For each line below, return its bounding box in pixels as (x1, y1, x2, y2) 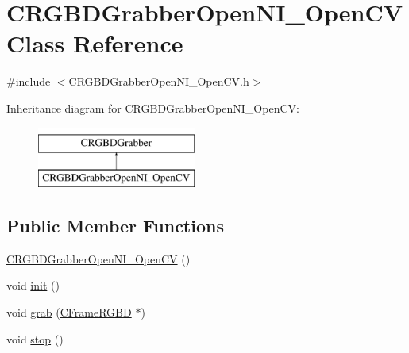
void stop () (6, 330, 64, 347)
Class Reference (6, 27, 183, 59)
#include (6, 73, 51, 90)
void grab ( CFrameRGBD (6, 304, 132, 320)
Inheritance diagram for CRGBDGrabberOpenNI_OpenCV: (6, 99, 299, 116)
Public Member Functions (6, 213, 224, 238)
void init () (6, 277, 60, 294)
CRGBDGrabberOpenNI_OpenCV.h (68, 73, 249, 90)
